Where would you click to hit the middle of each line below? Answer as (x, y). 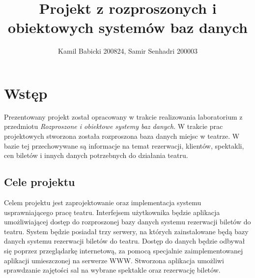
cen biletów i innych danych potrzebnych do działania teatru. (96, 155)
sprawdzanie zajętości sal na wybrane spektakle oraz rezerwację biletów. (112, 270)
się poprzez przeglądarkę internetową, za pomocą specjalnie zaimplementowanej (124, 250)
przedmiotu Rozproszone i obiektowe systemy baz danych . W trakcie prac (113, 126)
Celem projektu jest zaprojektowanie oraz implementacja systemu (103, 202)
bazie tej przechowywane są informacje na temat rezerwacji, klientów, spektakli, (124, 145)
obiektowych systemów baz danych (128, 27)
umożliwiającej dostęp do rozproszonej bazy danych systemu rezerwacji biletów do (127, 222)
